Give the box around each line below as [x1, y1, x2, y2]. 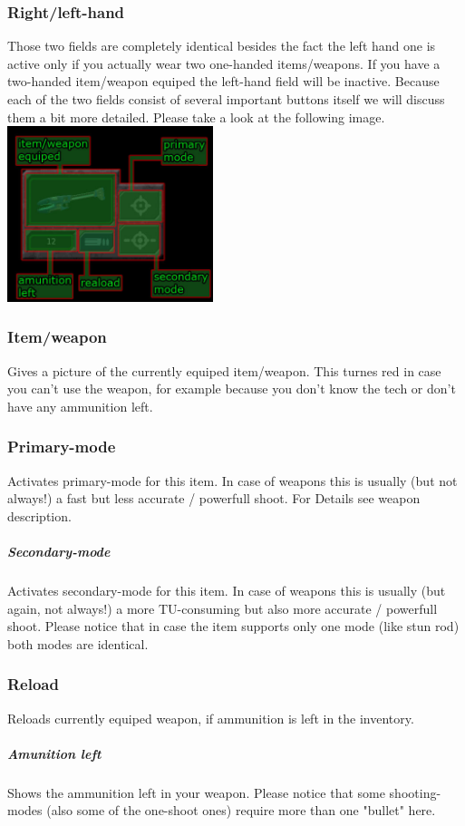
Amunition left [7, 743, 102, 763]
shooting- [389, 782, 441, 802]
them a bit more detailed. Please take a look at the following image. [7, 107, 385, 126]
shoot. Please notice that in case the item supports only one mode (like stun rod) [7, 617, 460, 636]
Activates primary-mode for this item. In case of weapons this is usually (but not [7, 471, 458, 490]
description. [7, 506, 72, 525]
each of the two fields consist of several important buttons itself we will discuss [7, 90, 445, 108]
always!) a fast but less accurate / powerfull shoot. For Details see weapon [7, 489, 421, 508]
